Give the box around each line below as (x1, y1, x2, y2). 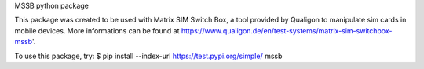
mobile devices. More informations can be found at (14, 26, 180, 35)
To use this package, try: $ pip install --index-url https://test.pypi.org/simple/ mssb (14, 51, 283, 60)
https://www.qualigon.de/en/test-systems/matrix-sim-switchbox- (181, 26, 393, 35)
